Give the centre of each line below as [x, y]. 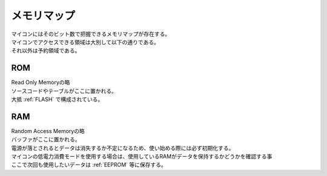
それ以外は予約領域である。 [46, 51]
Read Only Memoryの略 [41, 82]
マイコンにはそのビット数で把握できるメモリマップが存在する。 [91, 34]
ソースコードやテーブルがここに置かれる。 [64, 91]
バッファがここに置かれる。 [46, 140]
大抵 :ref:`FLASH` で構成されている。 [57, 99]
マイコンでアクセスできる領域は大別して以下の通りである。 [85, 42]
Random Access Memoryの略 [48, 131]
